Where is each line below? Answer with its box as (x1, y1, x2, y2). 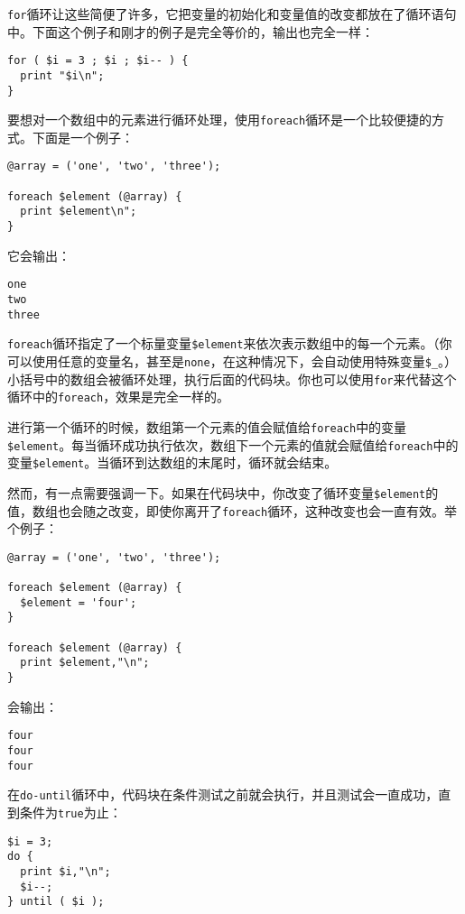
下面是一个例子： (32, 127, 134, 146)
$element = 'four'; (20, 595, 137, 609)
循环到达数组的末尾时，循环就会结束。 (109, 453, 338, 472)
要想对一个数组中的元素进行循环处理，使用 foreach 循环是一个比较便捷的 (7, 110, 432, 129)
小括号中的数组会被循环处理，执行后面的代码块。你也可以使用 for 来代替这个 (7, 369, 457, 388)
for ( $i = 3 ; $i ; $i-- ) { (7, 54, 189, 68)
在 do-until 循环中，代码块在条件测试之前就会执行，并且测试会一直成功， (7, 785, 439, 804)
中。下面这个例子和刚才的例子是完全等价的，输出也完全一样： (7, 22, 374, 41)
